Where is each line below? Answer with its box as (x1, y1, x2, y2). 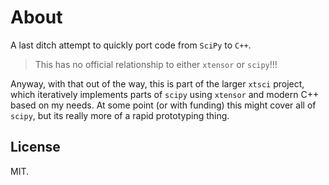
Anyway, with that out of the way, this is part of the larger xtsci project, (10, 77, 305, 90)
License (10, 139, 61, 156)
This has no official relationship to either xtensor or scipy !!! (34, 58, 278, 70)
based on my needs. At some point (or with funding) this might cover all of (10, 99, 317, 111)
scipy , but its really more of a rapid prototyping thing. (10, 109, 230, 121)
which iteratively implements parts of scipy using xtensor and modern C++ (10, 88, 320, 100)
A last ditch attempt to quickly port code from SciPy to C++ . (10, 39, 252, 51)
